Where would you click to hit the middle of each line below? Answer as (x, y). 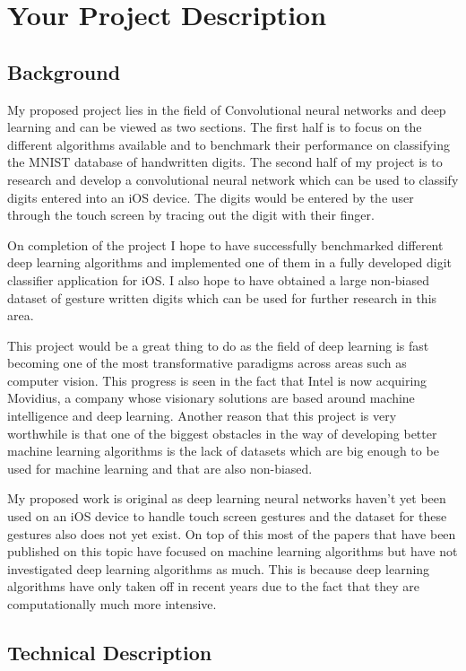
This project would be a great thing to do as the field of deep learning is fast (218, 345)
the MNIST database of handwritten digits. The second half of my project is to (225, 162)
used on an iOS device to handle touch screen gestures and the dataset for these (227, 516)
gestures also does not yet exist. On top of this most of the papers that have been (232, 533)
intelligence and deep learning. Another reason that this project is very (202, 416)
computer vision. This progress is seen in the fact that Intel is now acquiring (217, 380)
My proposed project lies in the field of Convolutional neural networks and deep (227, 109)
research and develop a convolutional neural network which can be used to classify (233, 179)
